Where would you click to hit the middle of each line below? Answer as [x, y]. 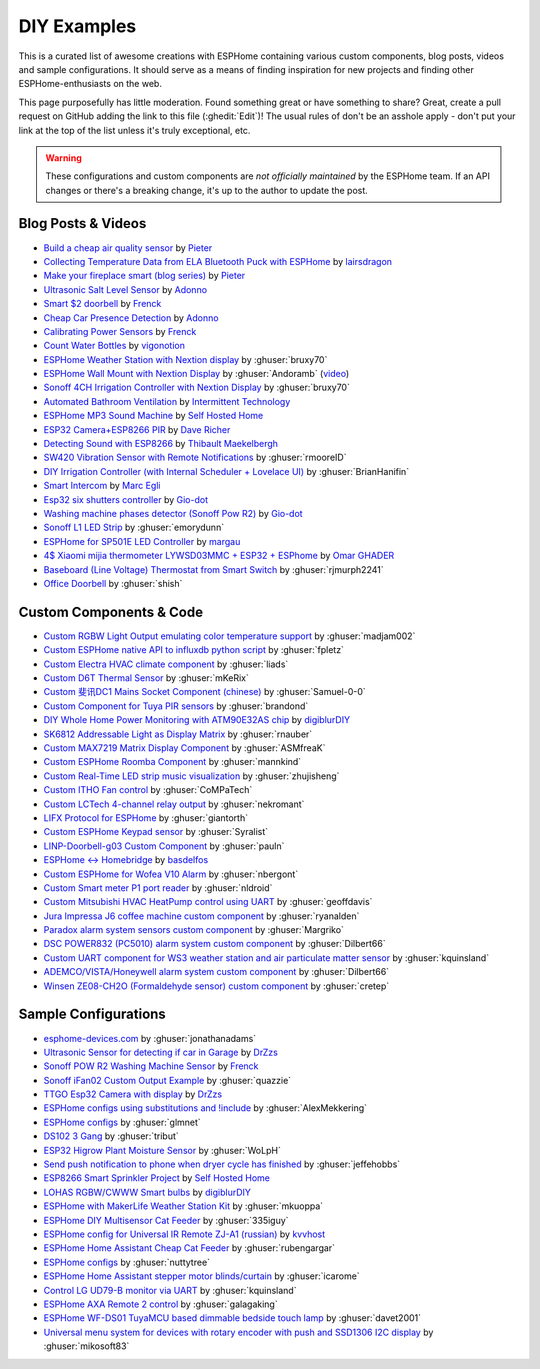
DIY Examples [77, 26]
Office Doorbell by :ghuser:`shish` [113, 583]
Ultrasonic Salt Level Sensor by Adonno [125, 289]
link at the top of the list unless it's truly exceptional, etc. [134, 130]
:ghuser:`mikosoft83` [86, 1346]
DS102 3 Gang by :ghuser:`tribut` [111, 1136]
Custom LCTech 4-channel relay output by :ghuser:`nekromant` [174, 804]
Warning [63, 157]
